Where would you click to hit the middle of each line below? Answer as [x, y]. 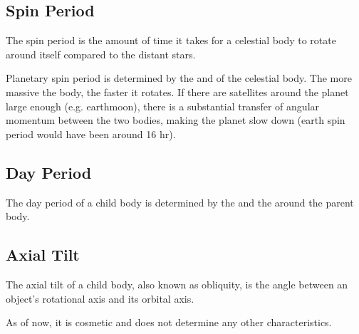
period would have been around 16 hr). [91, 134]
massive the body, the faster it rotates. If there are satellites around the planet [177, 92]
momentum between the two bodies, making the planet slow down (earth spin [176, 120]
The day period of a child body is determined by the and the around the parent [180, 202]
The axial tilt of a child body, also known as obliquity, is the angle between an [177, 284]
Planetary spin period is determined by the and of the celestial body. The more [179, 78]
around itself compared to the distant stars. [101, 54]
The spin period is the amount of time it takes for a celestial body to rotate [171, 40]
